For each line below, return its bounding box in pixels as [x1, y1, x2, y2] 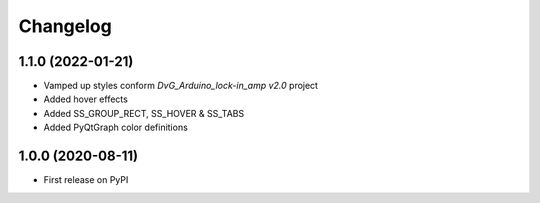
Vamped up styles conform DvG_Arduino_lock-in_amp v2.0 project [43, 80, 319, 92]
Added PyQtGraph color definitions [43, 121, 189, 134]
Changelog [18, 15, 112, 37]
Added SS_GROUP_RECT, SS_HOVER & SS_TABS [43, 107, 245, 119]
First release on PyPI [43, 174, 129, 186]
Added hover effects [43, 93, 129, 105]
